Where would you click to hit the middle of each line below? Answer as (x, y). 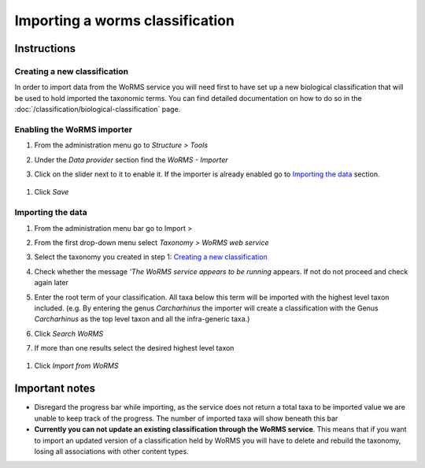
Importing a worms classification (125, 20)
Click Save (52, 192)
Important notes (55, 389)
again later (52, 283)
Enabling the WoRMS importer (74, 129)
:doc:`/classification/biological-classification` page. (98, 110)
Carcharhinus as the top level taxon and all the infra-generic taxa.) (142, 319)
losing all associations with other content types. (111, 451)
